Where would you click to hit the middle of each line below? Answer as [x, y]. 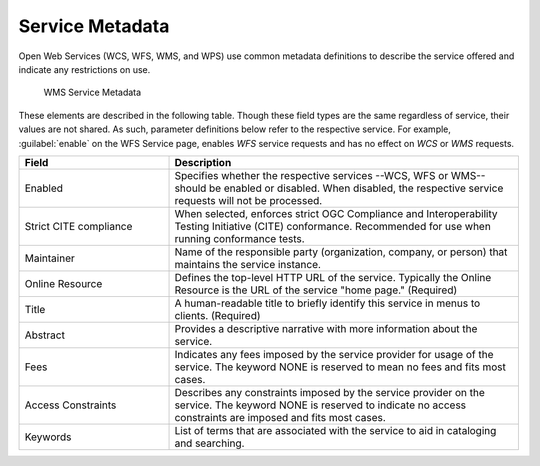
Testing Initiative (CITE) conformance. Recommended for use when [333, 226]
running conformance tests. [239, 238]
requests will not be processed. [248, 200]
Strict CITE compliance [78, 226]
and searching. [209, 443]
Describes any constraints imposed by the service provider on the [329, 392]
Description [203, 162]
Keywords [48, 437]
